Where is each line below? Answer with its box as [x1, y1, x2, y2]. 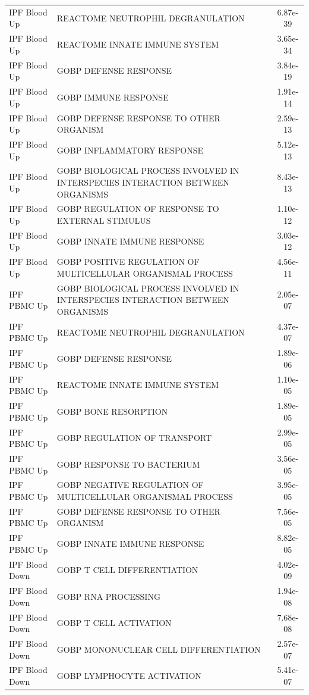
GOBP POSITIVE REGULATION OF [56, 255, 200, 268]
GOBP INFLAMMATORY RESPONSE [56, 143, 203, 156]
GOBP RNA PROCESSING [56, 590, 160, 602]
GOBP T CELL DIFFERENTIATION [56, 563, 198, 576]
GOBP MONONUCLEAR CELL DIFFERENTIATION [56, 643, 261, 655]
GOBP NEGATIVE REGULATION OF [56, 478, 204, 491]
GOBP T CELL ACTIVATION [56, 616, 172, 629]
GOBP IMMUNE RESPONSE [56, 90, 169, 103]
